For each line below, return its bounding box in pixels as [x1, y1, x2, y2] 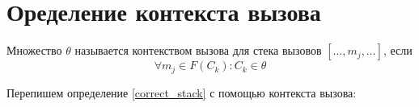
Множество [6, 42, 62, 59]
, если [383, 42, 413, 59]
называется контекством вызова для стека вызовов [74, 42, 322, 59]
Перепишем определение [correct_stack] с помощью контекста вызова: [6, 84, 357, 101]
